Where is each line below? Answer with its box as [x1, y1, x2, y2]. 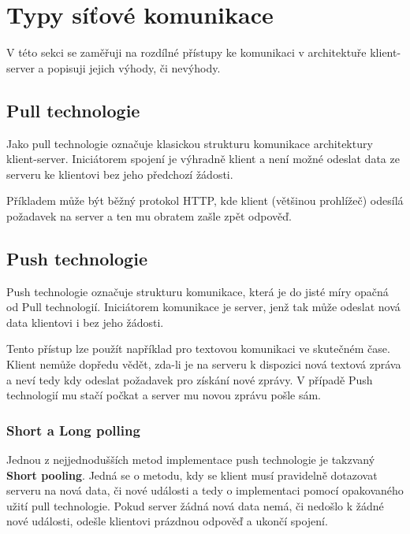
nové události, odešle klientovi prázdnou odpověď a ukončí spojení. [6, 513, 328, 529]
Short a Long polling [6, 420, 140, 439]
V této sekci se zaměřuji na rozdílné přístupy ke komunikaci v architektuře [6, 44, 367, 61]
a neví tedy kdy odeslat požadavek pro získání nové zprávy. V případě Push [6, 371, 373, 388]
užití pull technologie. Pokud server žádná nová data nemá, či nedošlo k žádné [6, 497, 384, 514]
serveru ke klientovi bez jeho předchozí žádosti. [6, 165, 233, 182]
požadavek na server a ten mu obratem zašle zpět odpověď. [6, 207, 292, 224]
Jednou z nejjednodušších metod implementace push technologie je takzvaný [6, 451, 375, 468]
